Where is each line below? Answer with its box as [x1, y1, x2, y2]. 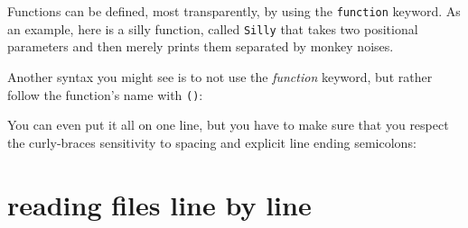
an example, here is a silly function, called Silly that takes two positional [7, 19, 418, 38]
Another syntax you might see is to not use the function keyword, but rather [7, 67, 433, 86]
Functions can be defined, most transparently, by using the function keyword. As [7, 2, 461, 20]
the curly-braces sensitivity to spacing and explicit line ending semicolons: [7, 132, 417, 151]
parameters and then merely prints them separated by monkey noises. [7, 37, 394, 56]
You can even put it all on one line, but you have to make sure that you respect [7, 115, 449, 134]
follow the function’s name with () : [7, 85, 203, 104]
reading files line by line [7, 186, 312, 223]
